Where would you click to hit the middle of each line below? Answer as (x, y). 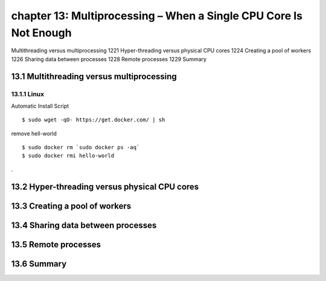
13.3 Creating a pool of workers (71, 206)
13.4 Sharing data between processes (84, 225)
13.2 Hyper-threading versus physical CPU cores (105, 186)
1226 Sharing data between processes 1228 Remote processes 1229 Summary (109, 59)
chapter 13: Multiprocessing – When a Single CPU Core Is (157, 16)
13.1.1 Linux (28, 94)
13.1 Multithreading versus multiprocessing (94, 76)
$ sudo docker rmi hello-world (68, 156)
